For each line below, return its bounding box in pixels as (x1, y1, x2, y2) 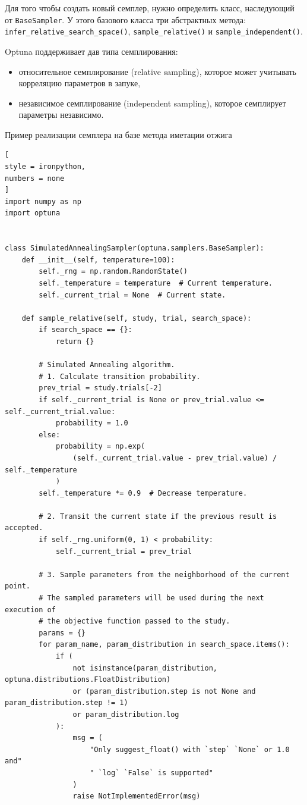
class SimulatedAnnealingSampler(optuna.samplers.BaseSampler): (5, 244, 264, 253)
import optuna (5, 209, 61, 218)
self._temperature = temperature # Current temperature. (39, 279, 273, 287)
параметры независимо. (18, 108, 104, 121)
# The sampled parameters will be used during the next (39, 594, 264, 603)
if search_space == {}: (39, 325, 132, 334)
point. (5, 582, 30, 591)
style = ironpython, (5, 162, 86, 171)
